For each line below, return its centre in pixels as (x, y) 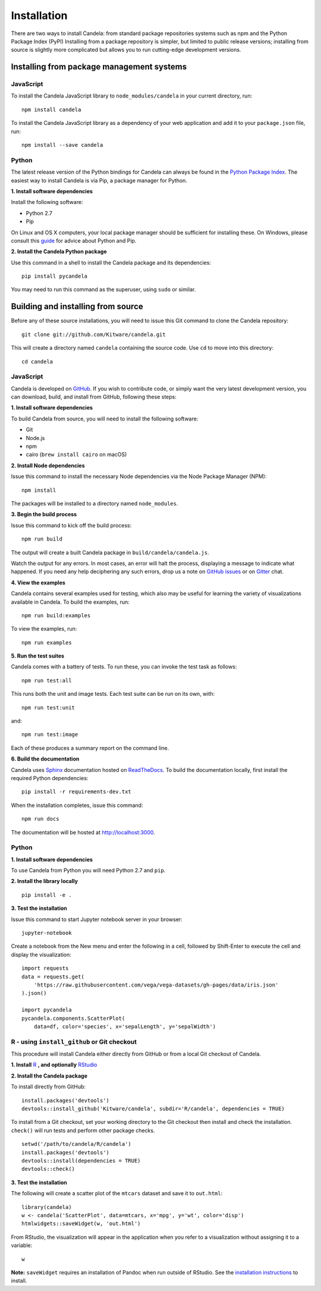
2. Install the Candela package (49, 1076)
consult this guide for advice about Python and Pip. (74, 240)
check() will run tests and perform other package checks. (83, 1130)
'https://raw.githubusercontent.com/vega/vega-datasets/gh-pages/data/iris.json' (156, 985)
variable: (22, 1245)
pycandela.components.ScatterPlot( (73, 1018)
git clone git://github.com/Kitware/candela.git (94, 334)
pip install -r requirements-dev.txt (77, 792)
